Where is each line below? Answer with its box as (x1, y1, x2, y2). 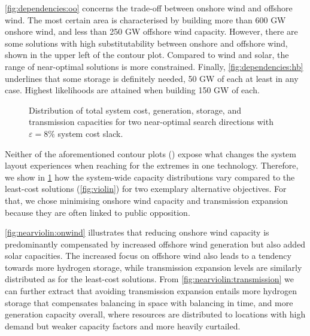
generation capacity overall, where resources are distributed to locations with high (5, 308, 306, 320)
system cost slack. (57, 127, 123, 139)
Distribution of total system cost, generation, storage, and (29, 103, 241, 116)
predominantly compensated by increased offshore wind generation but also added (5, 237, 306, 250)
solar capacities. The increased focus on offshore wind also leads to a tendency (5, 249, 291, 262)
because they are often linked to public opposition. (5, 206, 190, 218)
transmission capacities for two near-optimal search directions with (29, 115, 273, 128)
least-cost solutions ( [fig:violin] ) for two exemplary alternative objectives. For (5, 182, 287, 195)
